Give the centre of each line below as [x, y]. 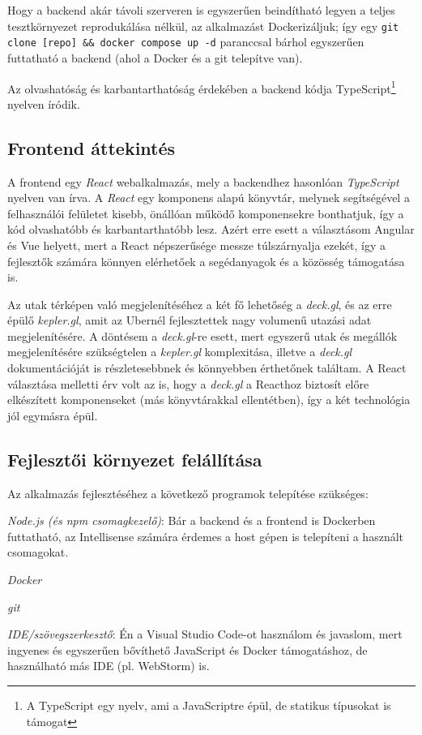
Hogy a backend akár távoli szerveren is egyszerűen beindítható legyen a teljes [201, 10]
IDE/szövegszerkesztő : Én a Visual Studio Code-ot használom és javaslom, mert [205, 634]
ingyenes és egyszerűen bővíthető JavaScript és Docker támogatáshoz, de [188, 649]
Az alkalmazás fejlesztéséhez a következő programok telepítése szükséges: [188, 493]
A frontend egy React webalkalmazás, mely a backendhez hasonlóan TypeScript [203, 181]
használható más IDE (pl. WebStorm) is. [109, 666]
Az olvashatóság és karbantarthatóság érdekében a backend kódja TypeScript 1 [202, 87]
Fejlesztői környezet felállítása [135, 459]
